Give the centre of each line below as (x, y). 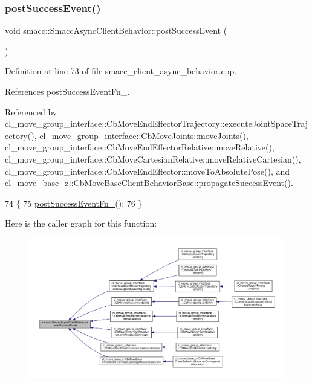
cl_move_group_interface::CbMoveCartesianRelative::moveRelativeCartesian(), (153, 159)
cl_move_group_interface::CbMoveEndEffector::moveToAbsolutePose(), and (148, 171)
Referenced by (31, 111)
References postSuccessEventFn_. (67, 91)
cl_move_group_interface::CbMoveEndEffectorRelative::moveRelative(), (140, 147)
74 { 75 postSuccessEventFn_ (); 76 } (74, 203)
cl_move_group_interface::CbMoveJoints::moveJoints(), (144, 135)
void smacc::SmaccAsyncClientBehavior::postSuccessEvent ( (116, 31)
